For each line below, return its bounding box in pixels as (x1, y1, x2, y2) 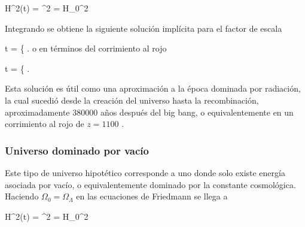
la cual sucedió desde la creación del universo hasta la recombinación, (5, 93, 259, 106)
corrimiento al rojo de (5, 117, 84, 130)
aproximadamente (5, 105, 70, 118)
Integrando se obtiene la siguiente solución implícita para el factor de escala (5, 22, 282, 34)
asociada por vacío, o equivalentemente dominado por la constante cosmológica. (5, 178, 296, 190)
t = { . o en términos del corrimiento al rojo (5, 42, 167, 55)
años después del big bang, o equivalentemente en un (100, 105, 294, 118)
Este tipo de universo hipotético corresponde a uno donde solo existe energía (5, 166, 285, 178)
